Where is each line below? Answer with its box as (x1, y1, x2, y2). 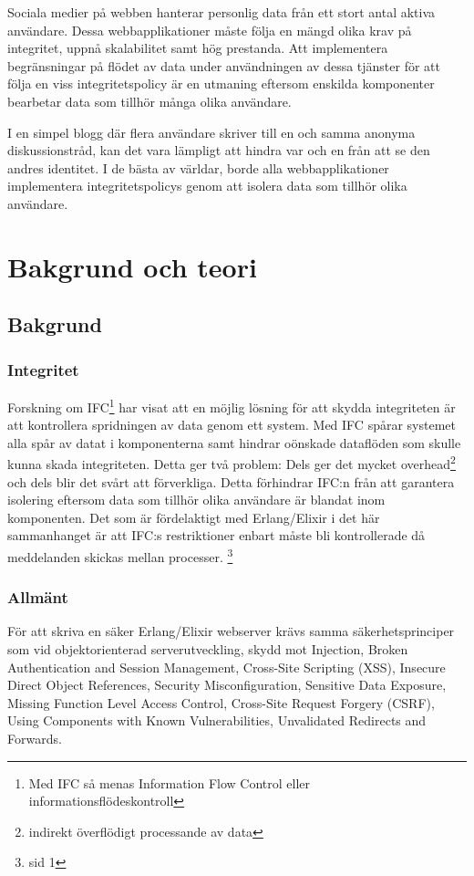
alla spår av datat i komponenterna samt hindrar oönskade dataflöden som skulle (7, 433, 461, 452)
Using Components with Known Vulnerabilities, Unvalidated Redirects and (7, 711, 427, 730)
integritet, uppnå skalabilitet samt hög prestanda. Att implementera (7, 38, 388, 57)
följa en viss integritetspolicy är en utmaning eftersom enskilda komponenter (7, 74, 435, 93)
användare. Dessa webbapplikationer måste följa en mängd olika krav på (7, 20, 412, 39)
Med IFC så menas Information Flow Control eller (28, 773, 311, 792)
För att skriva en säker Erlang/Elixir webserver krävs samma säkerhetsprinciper (7, 621, 455, 641)
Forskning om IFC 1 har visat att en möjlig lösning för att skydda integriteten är (7, 394, 456, 416)
